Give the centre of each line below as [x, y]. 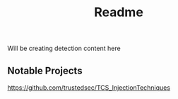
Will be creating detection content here [64, 48]
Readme [119, 12]
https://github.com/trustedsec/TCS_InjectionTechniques [89, 88]
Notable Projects [45, 70]
